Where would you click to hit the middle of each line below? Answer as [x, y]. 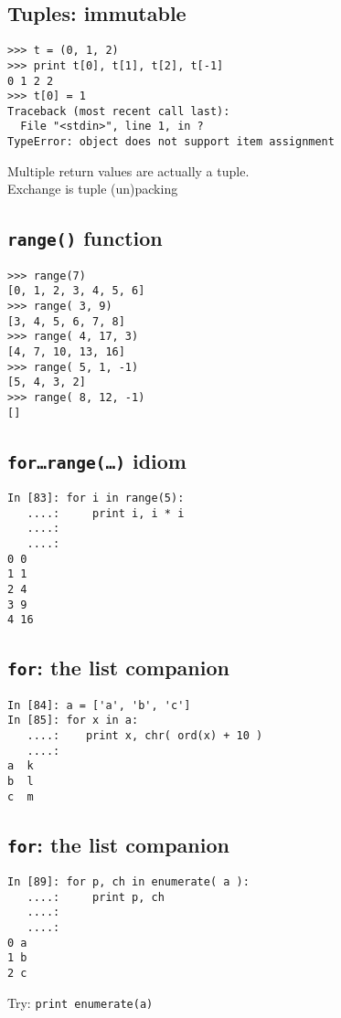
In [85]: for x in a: [73, 721]
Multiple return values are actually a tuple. [128, 170]
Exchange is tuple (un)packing [93, 189]
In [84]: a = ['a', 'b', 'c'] [99, 705]
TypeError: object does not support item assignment [171, 142]
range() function [85, 238]
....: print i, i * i [106, 513]
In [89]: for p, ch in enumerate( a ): [128, 882]
